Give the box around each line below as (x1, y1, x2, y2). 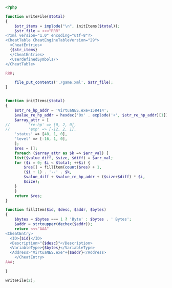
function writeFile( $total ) (5, 14, 66, 19)
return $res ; (14, 193, 42, 199)
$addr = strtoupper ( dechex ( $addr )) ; (14, 222, 93, 227)
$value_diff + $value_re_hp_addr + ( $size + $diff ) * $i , (24, 174, 145, 180)
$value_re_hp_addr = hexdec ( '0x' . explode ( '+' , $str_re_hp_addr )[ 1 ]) (14, 112, 168, 117)
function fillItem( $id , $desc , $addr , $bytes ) (5, 207, 106, 212)
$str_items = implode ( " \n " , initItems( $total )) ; (14, 23, 120, 29)
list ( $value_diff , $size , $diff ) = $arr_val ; (14, 155, 114, 160)
